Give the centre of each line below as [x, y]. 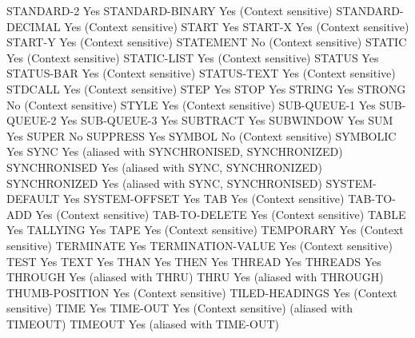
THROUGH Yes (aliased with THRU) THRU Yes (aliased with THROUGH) [195, 277]
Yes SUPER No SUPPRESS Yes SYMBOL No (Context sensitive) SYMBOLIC [202, 135]
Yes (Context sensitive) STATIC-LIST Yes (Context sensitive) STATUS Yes [193, 57]
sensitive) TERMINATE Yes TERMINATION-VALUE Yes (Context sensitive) [200, 245]
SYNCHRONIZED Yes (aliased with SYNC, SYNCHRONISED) [164, 183]
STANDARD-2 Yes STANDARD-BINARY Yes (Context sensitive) [170, 10]
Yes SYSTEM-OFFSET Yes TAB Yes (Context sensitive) [204, 199]
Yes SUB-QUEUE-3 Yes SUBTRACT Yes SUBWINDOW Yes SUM [227, 120]
